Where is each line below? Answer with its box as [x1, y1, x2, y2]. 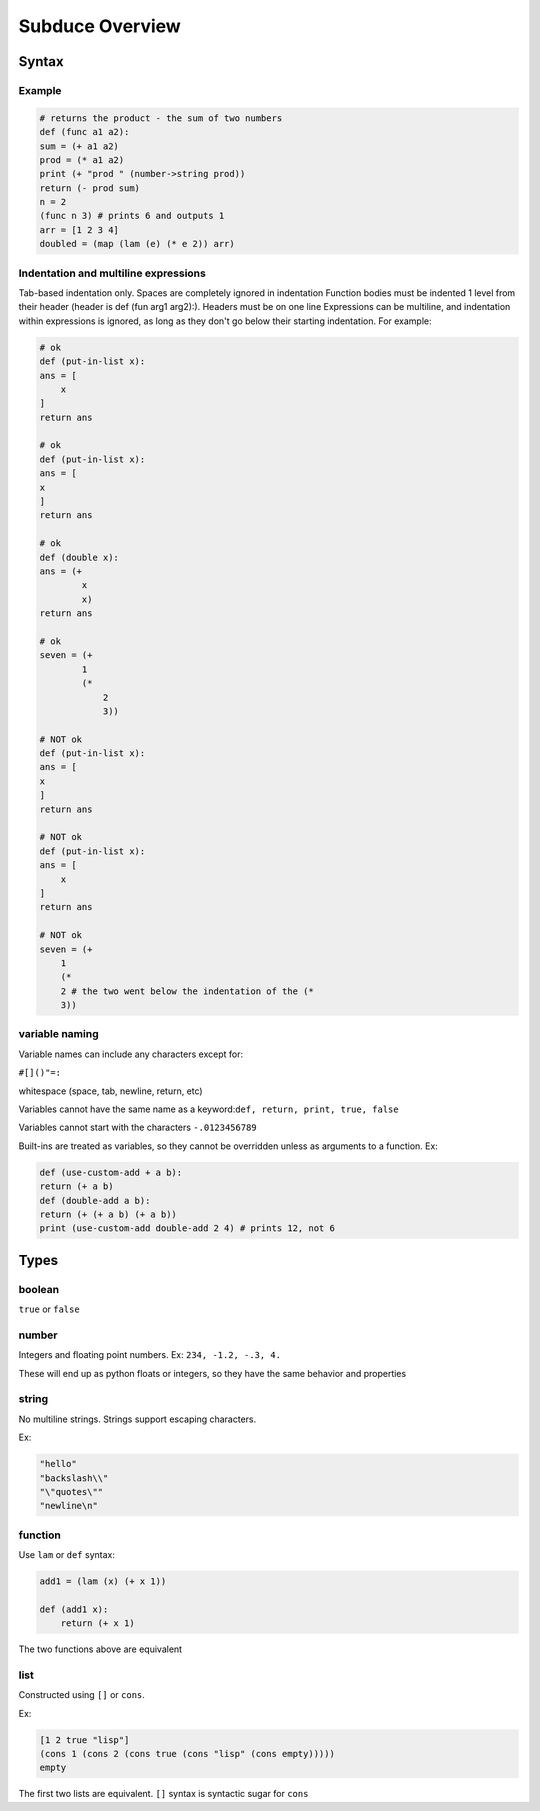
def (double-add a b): [39, 1195, 151, 1206]
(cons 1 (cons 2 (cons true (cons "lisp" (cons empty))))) [39, 1748, 335, 1760]
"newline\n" [39, 1500, 99, 1512]
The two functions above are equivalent [18, 1643, 183, 1655]
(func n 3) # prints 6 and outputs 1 [39, 210, 225, 222]
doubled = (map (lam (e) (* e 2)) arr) [39, 238, 235, 250]
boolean [18, 1282, 60, 1296]
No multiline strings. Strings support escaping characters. [18, 1413, 257, 1425]
